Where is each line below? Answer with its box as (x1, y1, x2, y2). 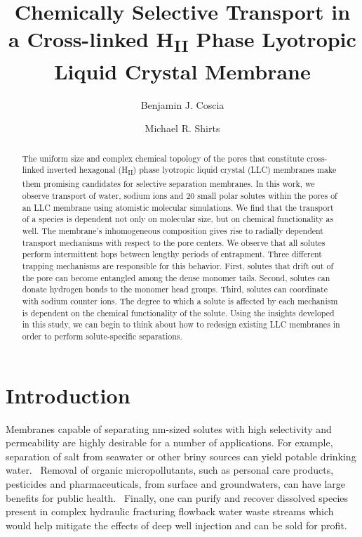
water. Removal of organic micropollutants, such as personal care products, (6, 462, 334, 477)
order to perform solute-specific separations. (22, 330, 182, 342)
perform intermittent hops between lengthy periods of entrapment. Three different (22, 248, 322, 260)
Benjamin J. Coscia (140, 97, 224, 112)
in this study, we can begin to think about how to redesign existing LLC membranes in (22, 318, 340, 330)
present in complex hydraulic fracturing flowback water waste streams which (6, 504, 334, 519)
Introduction (6, 380, 130, 409)
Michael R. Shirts (145, 121, 220, 136)
